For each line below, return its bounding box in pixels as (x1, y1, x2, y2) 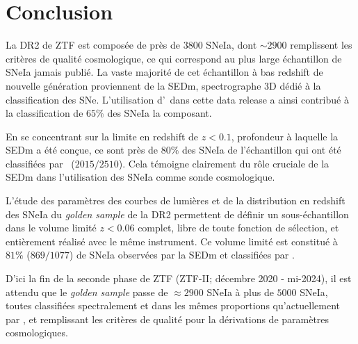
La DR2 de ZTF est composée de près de (6, 38, 181, 52)
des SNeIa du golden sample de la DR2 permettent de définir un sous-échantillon (6, 206, 349, 221)
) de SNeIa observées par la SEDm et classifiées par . (69, 247, 295, 262)
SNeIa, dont (206, 38, 257, 52)
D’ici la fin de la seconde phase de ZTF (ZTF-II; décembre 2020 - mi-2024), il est (6, 271, 352, 286)
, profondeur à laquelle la (231, 129, 339, 143)
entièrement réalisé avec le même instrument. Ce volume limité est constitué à (6, 234, 338, 248)
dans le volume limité (6, 220, 97, 235)
